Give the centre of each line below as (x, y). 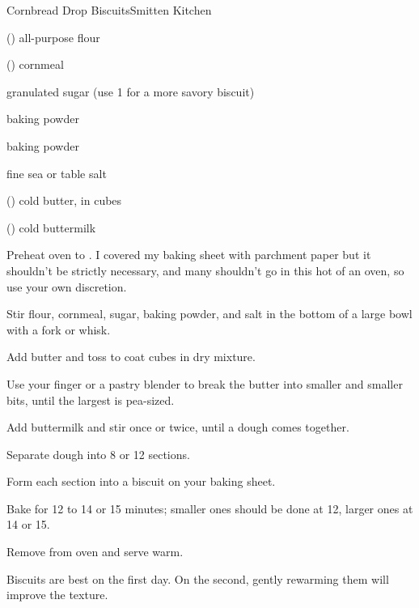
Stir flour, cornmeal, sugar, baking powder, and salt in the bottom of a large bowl (209, 314)
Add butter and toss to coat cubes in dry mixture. (131, 357)
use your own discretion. (67, 286)
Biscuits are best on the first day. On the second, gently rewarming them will (198, 578)
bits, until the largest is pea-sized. (91, 400)
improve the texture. (57, 595)
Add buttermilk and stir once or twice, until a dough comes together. (178, 427)
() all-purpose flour (53, 37)
